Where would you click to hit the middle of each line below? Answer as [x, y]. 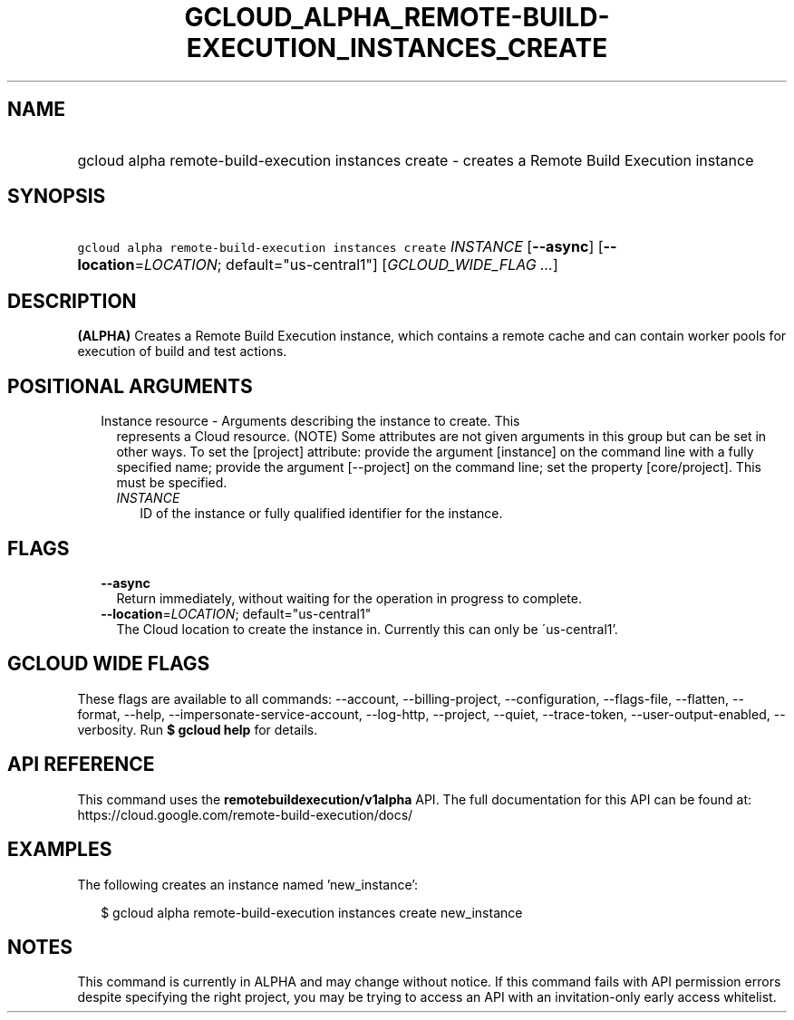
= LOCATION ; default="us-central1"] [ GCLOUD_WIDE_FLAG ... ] [346, 265]
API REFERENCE [81, 765]
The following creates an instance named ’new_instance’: [248, 884]
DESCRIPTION [72, 301]
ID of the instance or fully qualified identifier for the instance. [321, 514]
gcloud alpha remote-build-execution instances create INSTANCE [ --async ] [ [340, 247]
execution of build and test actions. [182, 351]
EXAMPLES [60, 850]
